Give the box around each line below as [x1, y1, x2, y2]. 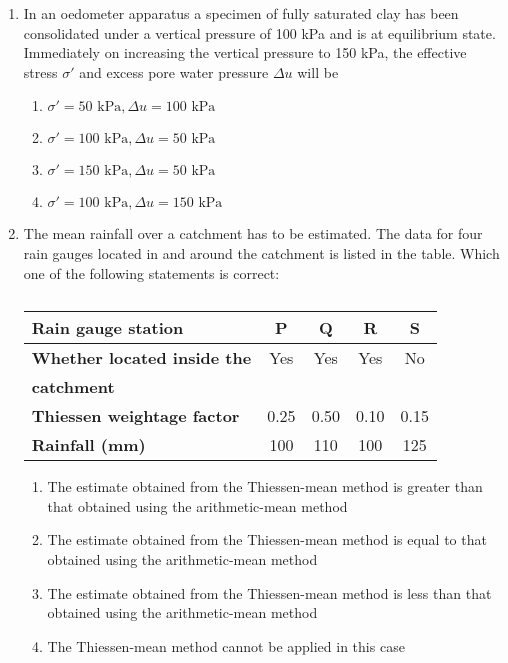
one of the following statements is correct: [23, 262, 280, 283]
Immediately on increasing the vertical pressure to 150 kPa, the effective [23, 42, 467, 63]
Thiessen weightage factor [31, 404, 240, 428]
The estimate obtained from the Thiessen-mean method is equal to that [47, 529, 487, 550]
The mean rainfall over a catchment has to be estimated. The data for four [23, 223, 483, 244]
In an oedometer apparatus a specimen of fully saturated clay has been [23, 3, 459, 23]
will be [297, 61, 339, 82]
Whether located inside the [31, 346, 252, 370]
